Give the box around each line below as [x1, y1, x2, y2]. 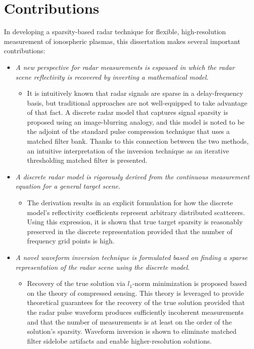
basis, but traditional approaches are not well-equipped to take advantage [27, 97, 248, 108]
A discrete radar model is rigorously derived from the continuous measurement [15, 171, 250, 181]
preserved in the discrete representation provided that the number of [27, 226, 233, 236]
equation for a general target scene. [15, 181, 121, 191]
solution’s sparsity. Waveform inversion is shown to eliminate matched [27, 326, 237, 336]
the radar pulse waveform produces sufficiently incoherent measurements [27, 306, 244, 317]
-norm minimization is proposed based [132, 278, 247, 288]
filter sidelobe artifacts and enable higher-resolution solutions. [27, 335, 212, 346]
